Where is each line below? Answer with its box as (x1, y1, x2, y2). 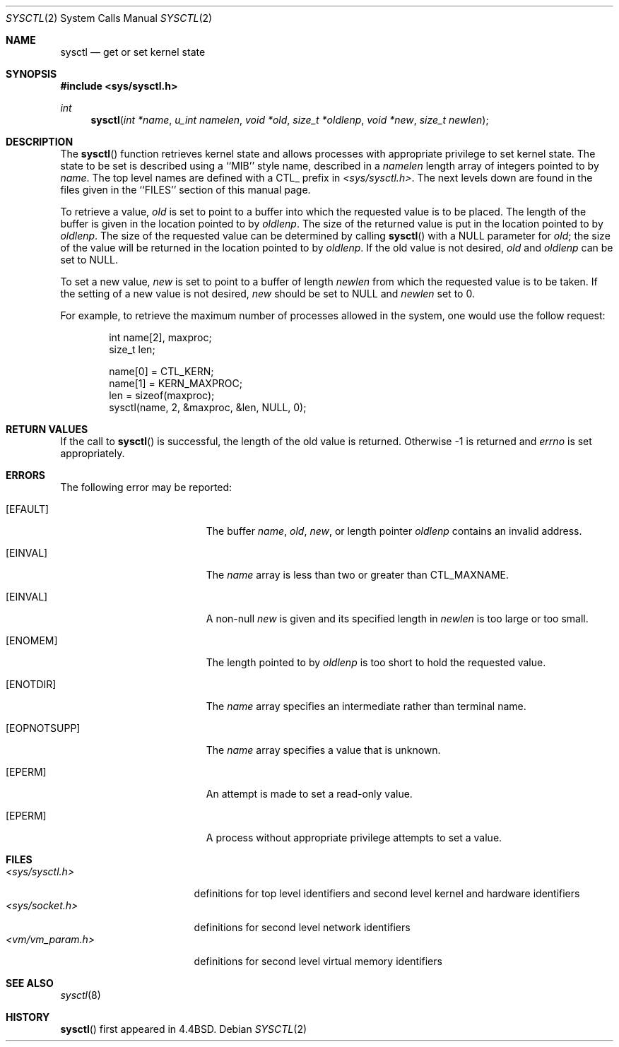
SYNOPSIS (6, 68, 57, 80)
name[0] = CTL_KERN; (109, 365, 214, 377)
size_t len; (109, 343, 155, 355)
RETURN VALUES (6, 423, 88, 435)
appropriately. (60, 447, 125, 459)
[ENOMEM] (6, 634, 58, 646)
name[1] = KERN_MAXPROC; (109, 377, 242, 389)
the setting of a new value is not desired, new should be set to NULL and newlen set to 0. (60, 288, 475, 300)
